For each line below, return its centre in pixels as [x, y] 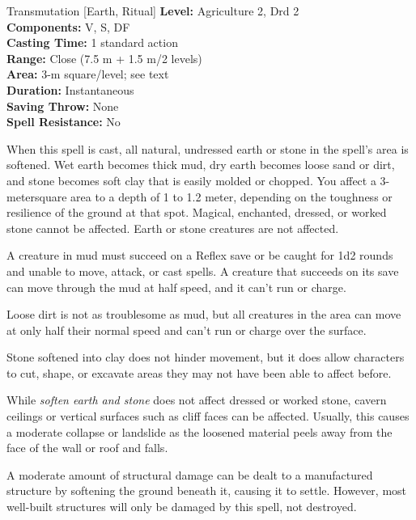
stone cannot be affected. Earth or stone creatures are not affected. [173, 228]
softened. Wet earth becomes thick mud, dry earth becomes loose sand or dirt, [201, 165]
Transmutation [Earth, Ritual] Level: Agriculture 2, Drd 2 [153, 11]
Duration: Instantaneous [70, 89]
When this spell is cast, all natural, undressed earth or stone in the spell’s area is [208, 148]
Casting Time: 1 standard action [92, 42]
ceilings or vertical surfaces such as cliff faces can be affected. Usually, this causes [208, 416]
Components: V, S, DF [68, 26]
